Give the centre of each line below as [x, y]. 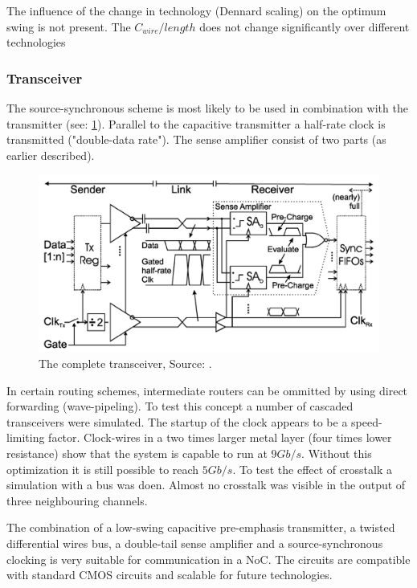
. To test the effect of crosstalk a [312, 469]
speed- [367, 421]
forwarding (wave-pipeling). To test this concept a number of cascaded [180, 406]
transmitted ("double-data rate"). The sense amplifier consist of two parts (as [196, 139]
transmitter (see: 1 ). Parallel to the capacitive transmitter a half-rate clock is [196, 123]
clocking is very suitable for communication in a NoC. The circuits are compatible [208, 559]
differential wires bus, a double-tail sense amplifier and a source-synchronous [195, 543]
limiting [26, 437]
